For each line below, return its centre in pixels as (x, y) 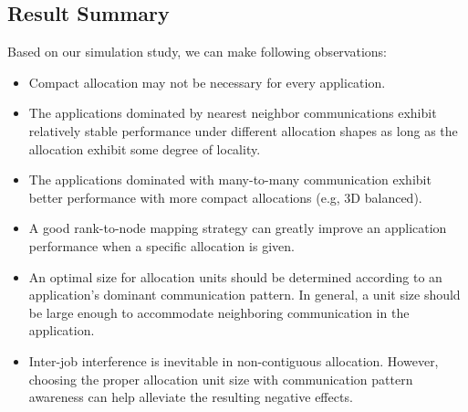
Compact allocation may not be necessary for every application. (207, 82)
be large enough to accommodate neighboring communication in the (219, 312)
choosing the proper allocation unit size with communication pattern (221, 379)
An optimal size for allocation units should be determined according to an (235, 276)
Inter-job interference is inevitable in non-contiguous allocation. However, (234, 360)
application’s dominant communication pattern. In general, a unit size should (244, 295)
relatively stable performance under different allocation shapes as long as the (243, 130)
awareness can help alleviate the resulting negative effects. (191, 397)
